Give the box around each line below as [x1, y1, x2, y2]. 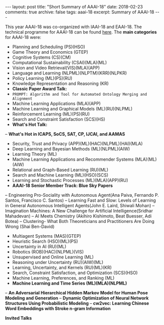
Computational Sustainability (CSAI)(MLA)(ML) [12, 60, 107, 65]
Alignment [12, 96, 33, 101]
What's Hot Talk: [12, 122, 48, 127]
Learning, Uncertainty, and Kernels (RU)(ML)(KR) [12, 265, 112, 270]
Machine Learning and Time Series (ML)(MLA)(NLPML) [12, 280, 127, 286]
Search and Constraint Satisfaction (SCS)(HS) [12, 116, 105, 122]
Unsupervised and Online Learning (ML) [12, 254, 94, 260]
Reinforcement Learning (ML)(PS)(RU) [12, 111, 90, 117]
